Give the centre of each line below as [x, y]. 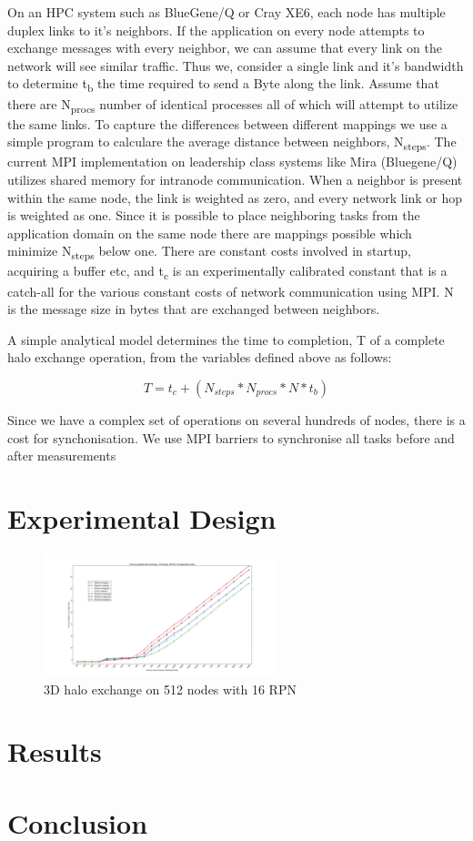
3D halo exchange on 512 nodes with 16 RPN [170, 689]
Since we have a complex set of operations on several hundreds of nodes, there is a [236, 419]
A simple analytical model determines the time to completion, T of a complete [226, 339]
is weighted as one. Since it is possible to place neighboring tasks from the [214, 215]
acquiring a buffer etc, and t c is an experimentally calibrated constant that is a [227, 272]
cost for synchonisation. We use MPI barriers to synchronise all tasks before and [231, 437]
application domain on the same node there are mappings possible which [210, 233]
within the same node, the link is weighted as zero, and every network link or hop [235, 197]
